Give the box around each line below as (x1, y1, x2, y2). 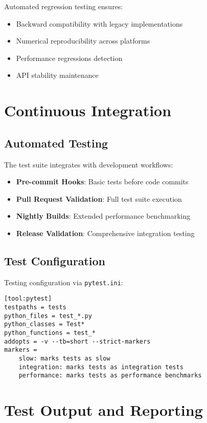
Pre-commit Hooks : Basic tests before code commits (16, 176, 189, 187)
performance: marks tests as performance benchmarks (18, 372, 202, 379)
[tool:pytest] (4, 295, 52, 303)
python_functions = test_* (4, 329, 96, 336)
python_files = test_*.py (4, 312, 92, 320)
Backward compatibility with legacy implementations (16, 18, 183, 29)
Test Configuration (4, 252, 105, 268)
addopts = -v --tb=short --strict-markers (4, 337, 151, 345)
